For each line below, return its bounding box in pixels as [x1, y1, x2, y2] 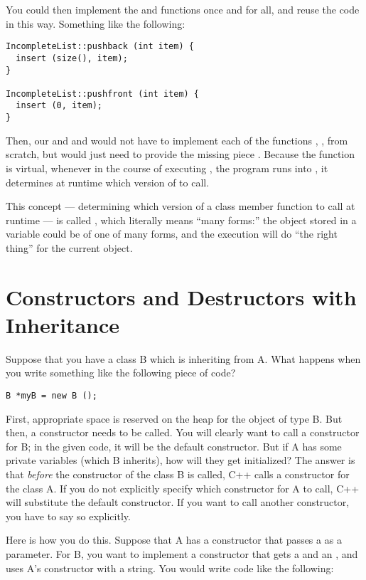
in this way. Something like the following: [6, 16, 185, 31]
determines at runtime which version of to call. [6, 174, 210, 189]
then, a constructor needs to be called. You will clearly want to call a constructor [6, 425, 360, 440]
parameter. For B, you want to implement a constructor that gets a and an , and [6, 547, 358, 561]
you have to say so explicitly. [6, 508, 131, 523]
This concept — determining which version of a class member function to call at [6, 199, 355, 213]
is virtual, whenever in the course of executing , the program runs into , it [6, 160, 328, 175]
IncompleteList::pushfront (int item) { [6, 88, 200, 99]
